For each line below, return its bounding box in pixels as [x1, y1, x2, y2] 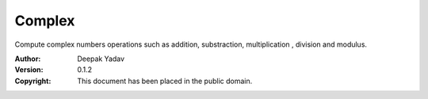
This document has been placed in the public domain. [77, 76, 253, 86]
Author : [14, 54, 41, 63]
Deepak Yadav [77, 54, 125, 63]
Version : [14, 65, 44, 74]
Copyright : [14, 76, 52, 86]
